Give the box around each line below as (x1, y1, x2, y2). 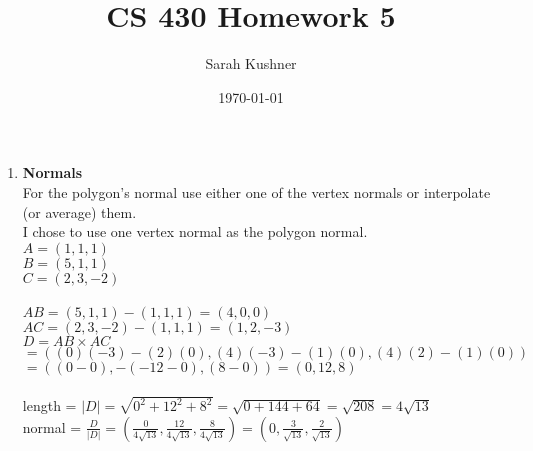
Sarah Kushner (205, 53, 297, 74)
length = (22, 395, 77, 416)
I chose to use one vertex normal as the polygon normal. (22, 221, 368, 242)
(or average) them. (22, 201, 137, 222)
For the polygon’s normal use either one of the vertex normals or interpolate (22, 181, 491, 202)
